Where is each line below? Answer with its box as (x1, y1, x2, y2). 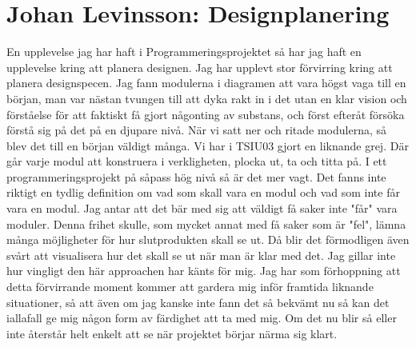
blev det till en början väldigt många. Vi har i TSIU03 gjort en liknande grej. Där (6, 137, 409, 154)
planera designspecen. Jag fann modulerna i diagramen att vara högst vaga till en (6, 74, 406, 91)
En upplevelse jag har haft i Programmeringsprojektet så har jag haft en (6, 43, 362, 60)
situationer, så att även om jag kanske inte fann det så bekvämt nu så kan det (6, 293, 390, 310)
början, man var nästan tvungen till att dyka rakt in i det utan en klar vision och (6, 90, 407, 106)
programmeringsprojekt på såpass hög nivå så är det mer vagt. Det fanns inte (6, 168, 386, 185)
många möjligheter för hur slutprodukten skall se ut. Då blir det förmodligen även (6, 231, 410, 248)
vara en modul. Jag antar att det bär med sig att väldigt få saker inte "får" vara (6, 200, 398, 217)
